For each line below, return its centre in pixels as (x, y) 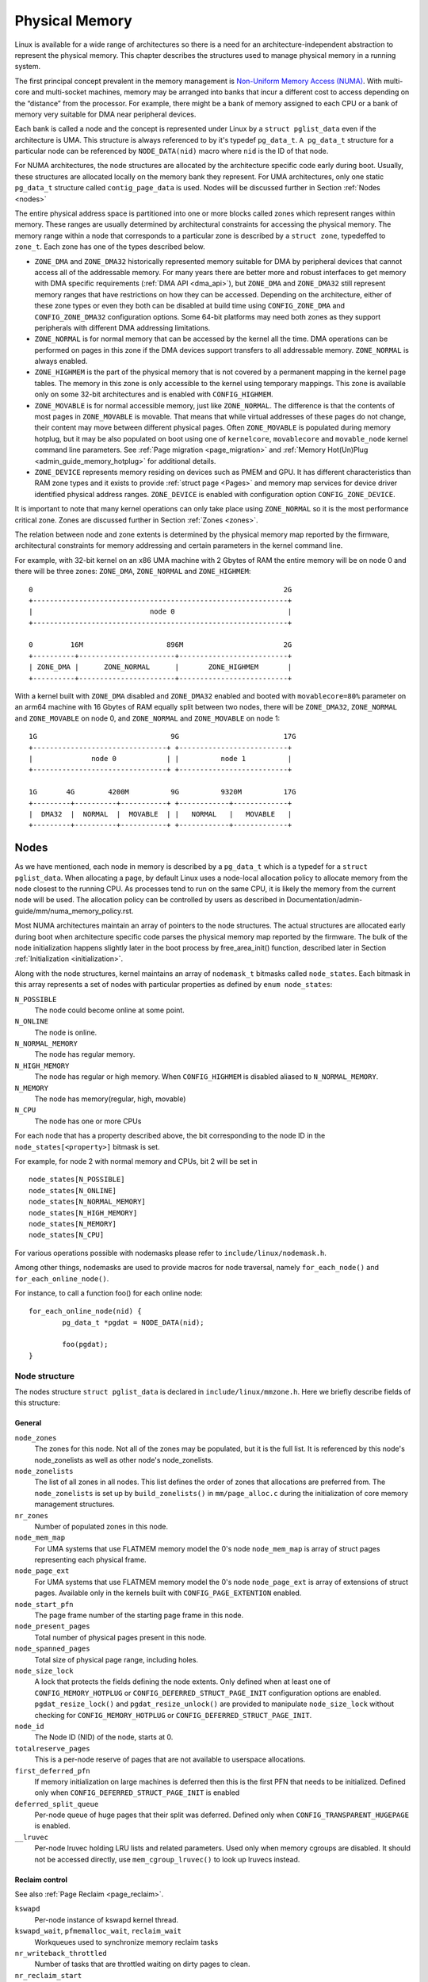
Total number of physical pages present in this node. (120, 1637)
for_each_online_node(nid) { (85, 1311)
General (28, 1423)
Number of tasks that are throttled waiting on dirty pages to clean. (142, 1964)
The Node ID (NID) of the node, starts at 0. (104, 1737)
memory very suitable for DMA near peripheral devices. (105, 114)
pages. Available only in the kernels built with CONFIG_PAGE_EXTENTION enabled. (168, 1593)
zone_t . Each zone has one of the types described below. (110, 247)
